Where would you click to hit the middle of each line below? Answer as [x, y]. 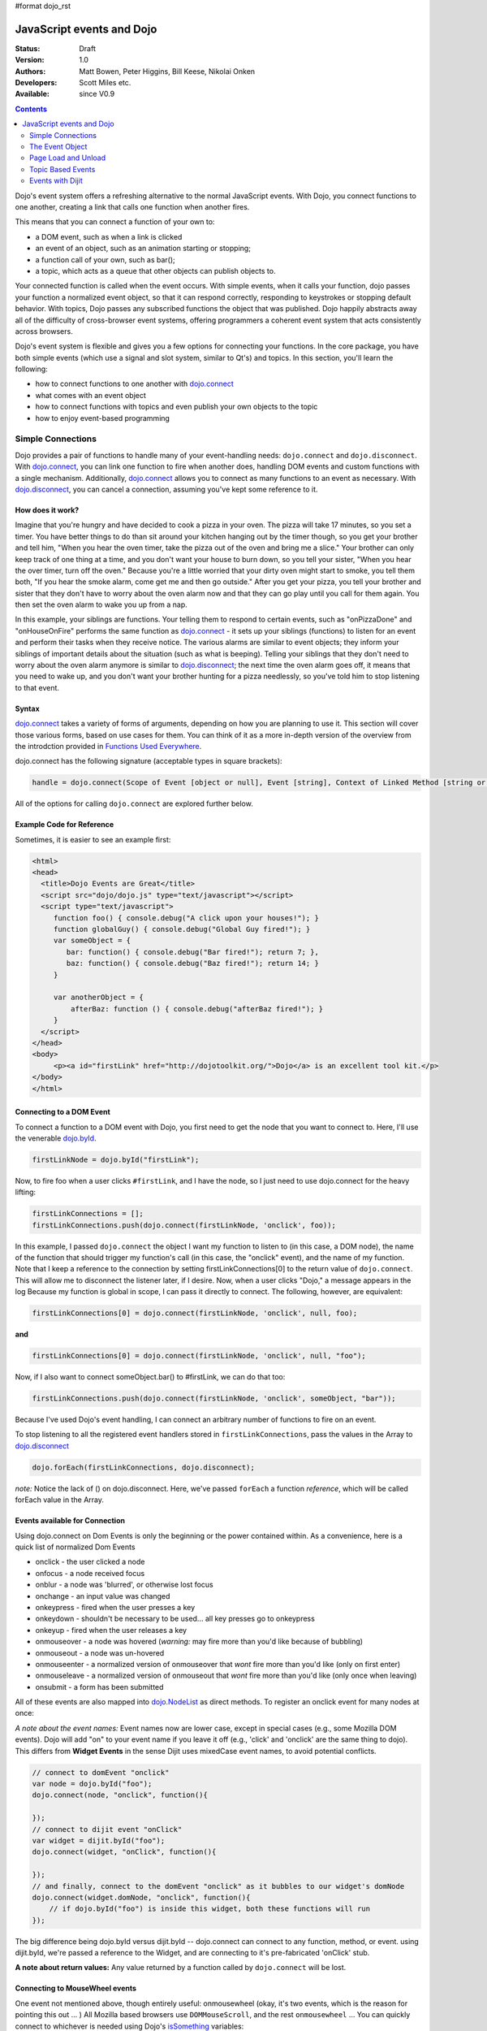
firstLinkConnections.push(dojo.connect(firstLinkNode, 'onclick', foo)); [184, 1225]
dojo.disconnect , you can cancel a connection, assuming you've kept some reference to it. [166, 489]
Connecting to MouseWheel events [76, 1988]
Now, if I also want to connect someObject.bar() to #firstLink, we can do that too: [150, 1377]
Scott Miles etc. [105, 83]
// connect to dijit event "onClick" [107, 1829]
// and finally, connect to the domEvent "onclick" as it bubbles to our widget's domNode [218, 1886]
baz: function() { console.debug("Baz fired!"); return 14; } [193, 964]
